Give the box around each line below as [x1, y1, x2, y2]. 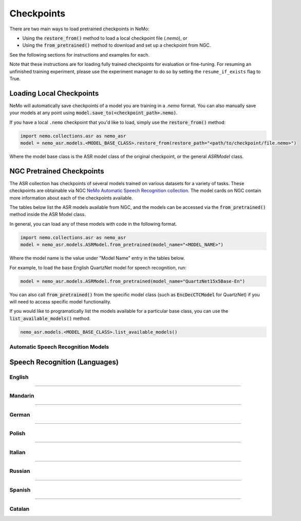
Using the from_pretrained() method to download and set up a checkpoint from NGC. [22, 42, 211, 48]
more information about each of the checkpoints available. [9, 194, 133, 201]
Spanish [9, 486, 31, 493]
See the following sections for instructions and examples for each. [9, 51, 150, 58]
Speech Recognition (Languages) [9, 357, 119, 366]
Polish [9, 430, 26, 437]
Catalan [9, 505, 30, 512]
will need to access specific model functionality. [9, 298, 111, 304]
